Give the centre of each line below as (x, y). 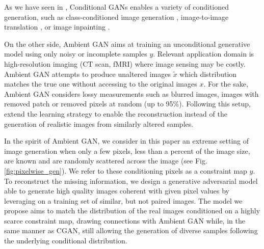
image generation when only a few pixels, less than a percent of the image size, (127, 150)
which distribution (208, 74)
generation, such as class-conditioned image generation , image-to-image (116, 17)
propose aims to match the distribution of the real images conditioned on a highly (132, 211)
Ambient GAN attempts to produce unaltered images (87, 74)
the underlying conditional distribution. (66, 241)
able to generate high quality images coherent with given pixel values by (117, 191)
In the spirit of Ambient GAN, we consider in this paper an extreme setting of (127, 141)
